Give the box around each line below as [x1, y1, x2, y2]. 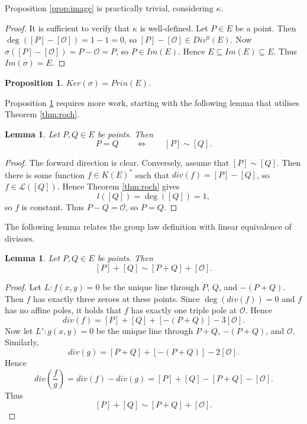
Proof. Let [5, 281, 41, 293]
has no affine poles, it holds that [5, 304, 122, 316]
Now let [5, 324, 33, 336]
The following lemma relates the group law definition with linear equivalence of [5, 220, 292, 233]
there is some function [5, 168, 85, 181]
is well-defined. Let [140, 21, 208, 34]
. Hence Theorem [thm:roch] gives [57, 180, 180, 192]
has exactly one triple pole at [131, 304, 237, 316]
